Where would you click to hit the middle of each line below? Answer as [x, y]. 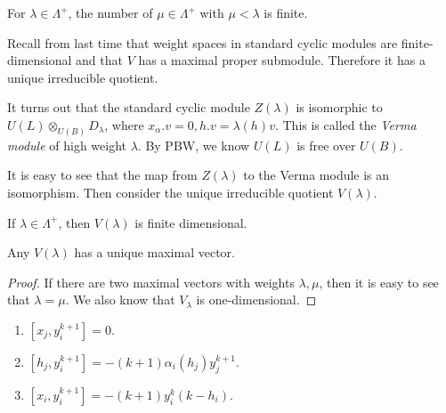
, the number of [110, 12]
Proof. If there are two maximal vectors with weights [151, 282]
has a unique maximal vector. [154, 252]
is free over [326, 145]
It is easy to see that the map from [102, 175]
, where [124, 124]
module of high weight [67, 145]
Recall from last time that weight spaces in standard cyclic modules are [203, 42]
